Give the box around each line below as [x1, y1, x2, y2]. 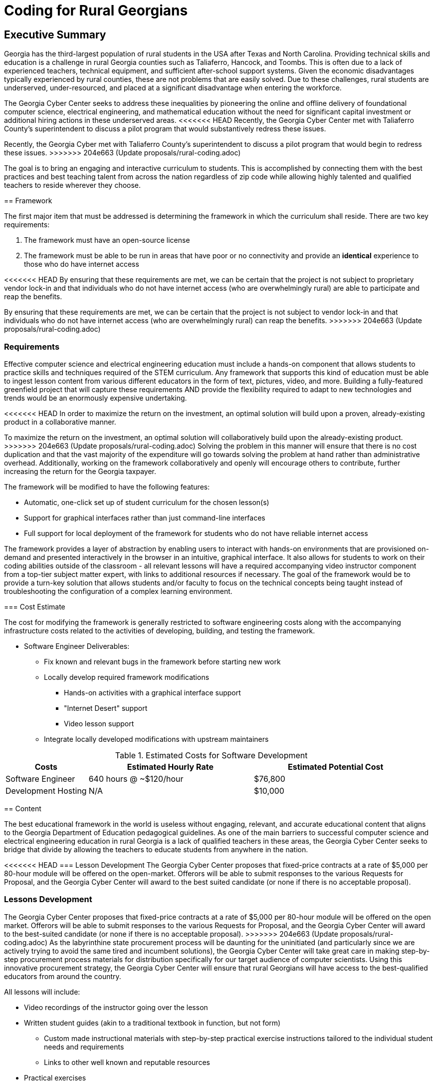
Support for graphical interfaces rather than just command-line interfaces [24, 513, 265, 522]
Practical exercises [24, 1073, 86, 1082]
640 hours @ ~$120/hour [88, 773, 184, 784]
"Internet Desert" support [64, 703, 148, 712]
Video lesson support [64, 719, 134, 728]
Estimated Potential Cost [288, 761, 384, 772]
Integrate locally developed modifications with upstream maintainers [44, 734, 269, 743]
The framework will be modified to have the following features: [4, 482, 210, 491]
